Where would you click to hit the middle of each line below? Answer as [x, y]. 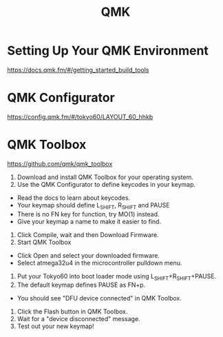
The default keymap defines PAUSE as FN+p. [81, 285]
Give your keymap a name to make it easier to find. [89, 221]
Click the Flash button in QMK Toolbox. [72, 312]
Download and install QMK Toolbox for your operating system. [105, 177]
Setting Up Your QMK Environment [108, 51]
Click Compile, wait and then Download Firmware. [88, 234]
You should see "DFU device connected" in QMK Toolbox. [99, 298]
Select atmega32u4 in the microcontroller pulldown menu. [99, 263]
